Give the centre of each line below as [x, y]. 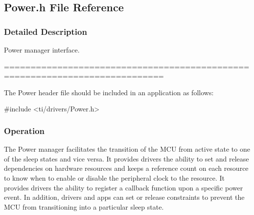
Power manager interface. [42, 50]
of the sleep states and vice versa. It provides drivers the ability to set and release [127, 158]
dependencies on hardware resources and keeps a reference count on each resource [126, 168]
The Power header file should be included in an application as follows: [109, 92]
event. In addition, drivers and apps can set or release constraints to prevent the [124, 197]
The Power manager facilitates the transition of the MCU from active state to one [127, 149]
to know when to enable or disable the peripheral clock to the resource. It [115, 177]
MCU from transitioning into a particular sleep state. [84, 206]
